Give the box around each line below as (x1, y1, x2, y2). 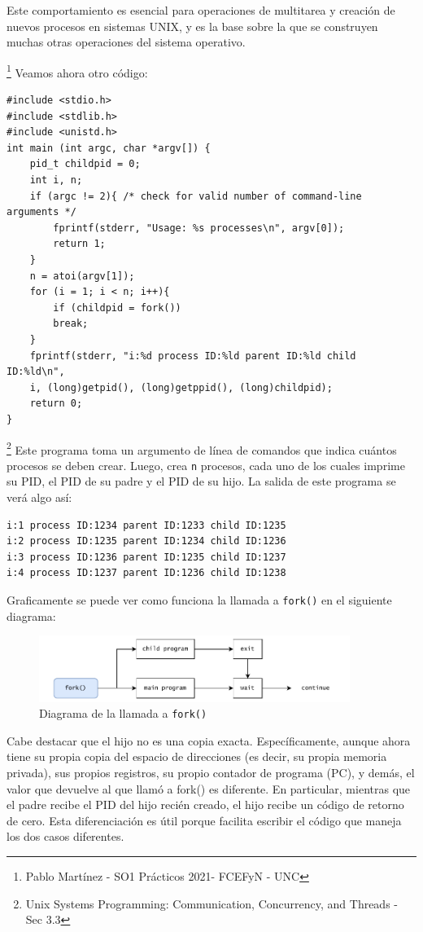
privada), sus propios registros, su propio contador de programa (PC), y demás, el (7, 763, 415, 780)
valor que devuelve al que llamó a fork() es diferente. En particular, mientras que (7, 780, 411, 797)
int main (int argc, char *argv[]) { (7, 142, 211, 154)
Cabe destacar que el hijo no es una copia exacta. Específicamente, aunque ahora (7, 732, 411, 749)
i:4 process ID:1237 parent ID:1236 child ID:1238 (7, 567, 286, 579)
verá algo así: (7, 489, 72, 505)
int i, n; (29, 174, 83, 186)
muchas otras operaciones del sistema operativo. (7, 33, 246, 51)
